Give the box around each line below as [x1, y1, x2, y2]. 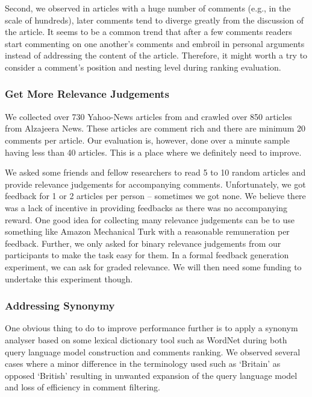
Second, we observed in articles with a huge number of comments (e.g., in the [5, 2, 291, 14]
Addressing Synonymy [5, 298, 115, 313]
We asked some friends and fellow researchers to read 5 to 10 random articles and [5, 166, 306, 179]
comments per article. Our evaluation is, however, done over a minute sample [5, 133, 290, 146]
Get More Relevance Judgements [5, 86, 169, 101]
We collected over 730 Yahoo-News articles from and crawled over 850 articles [5, 110, 292, 122]
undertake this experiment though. [5, 272, 133, 285]
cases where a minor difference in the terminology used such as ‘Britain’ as [5, 357, 281, 370]
